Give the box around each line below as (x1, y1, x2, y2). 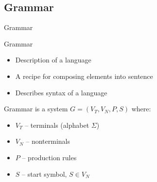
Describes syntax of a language (15, 87, 107, 97)
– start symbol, (22, 168, 67, 179)
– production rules (22, 152, 77, 162)
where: (131, 104, 151, 114)
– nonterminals (26, 136, 70, 146)
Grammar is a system (4, 104, 68, 114)
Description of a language (15, 55, 91, 65)
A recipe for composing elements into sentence (15, 71, 153, 81)
